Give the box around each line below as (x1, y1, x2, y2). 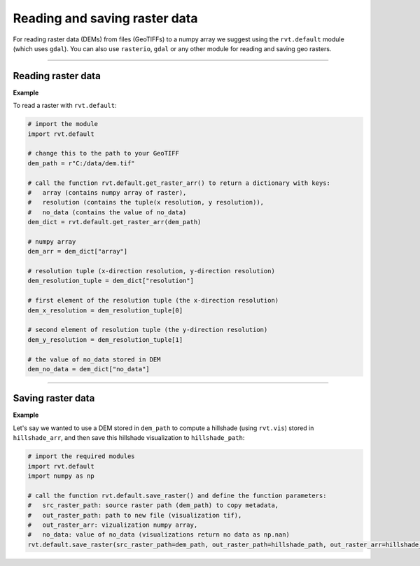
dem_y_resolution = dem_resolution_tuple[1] (27, 336, 183, 343)
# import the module (27, 120, 98, 128)
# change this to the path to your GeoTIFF (27, 149, 180, 158)
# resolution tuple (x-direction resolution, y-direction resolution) (27, 267, 276, 275)
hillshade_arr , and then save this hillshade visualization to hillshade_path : (13, 434, 245, 442)
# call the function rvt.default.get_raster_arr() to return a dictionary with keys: (27, 179, 330, 187)
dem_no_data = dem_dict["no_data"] (27, 365, 150, 373)
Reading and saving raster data (13, 11, 199, 26)
